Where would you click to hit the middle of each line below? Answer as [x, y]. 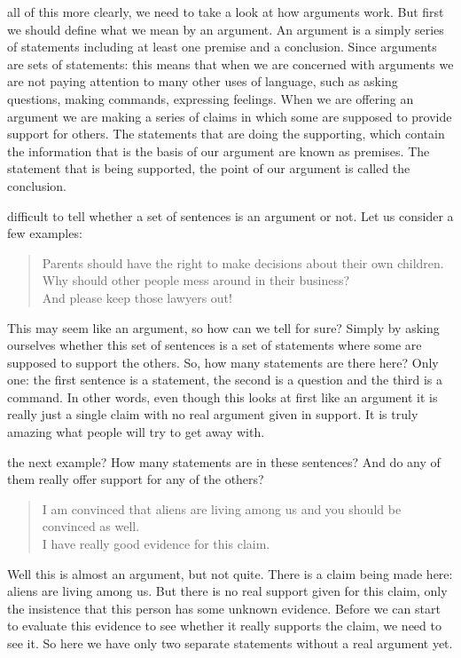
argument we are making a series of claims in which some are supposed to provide [230, 116]
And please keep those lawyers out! [137, 297]
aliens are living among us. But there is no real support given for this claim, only [227, 591]
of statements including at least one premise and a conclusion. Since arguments [222, 47]
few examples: [45, 233]
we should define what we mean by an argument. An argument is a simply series [226, 29]
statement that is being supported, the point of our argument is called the [209, 168]
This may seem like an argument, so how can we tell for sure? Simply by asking [223, 327]
